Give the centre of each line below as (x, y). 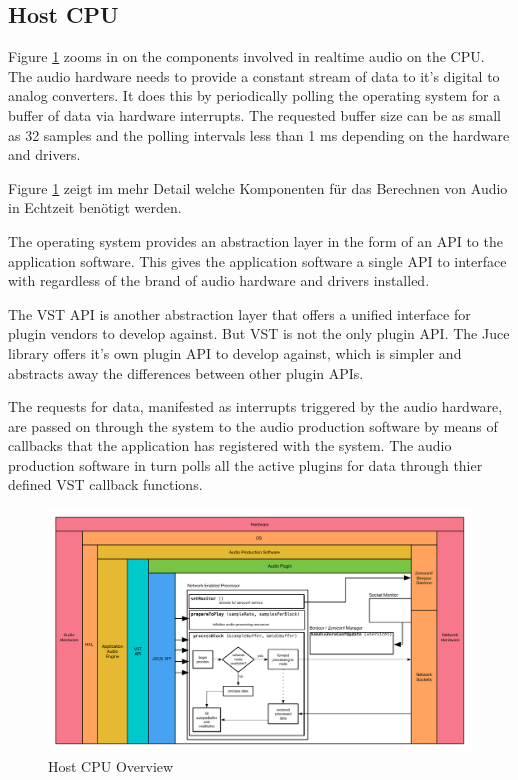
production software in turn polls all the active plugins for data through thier (245, 464)
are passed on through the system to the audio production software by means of (253, 425)
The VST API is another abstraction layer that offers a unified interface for (239, 313)
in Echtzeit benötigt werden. (95, 207)
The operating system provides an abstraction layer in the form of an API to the (255, 240)
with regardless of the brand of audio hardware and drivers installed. (219, 280)
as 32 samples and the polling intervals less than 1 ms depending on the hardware (259, 134)
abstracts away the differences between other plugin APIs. (186, 372)
